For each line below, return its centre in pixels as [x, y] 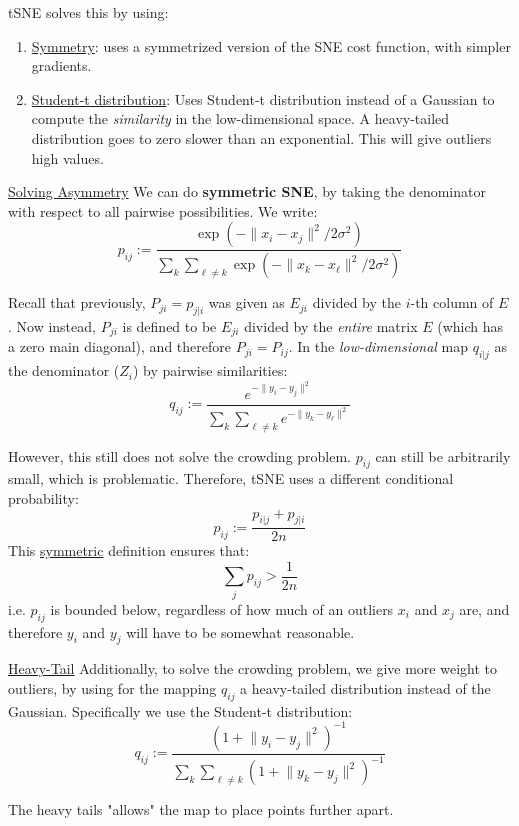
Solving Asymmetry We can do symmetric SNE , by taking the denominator [247, 191]
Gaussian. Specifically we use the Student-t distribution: [180, 710]
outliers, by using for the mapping [112, 687]
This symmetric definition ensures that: [129, 550]
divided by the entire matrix [331, 326]
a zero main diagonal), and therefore [119, 346]
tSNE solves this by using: [88, 12]
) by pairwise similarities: [210, 370]
